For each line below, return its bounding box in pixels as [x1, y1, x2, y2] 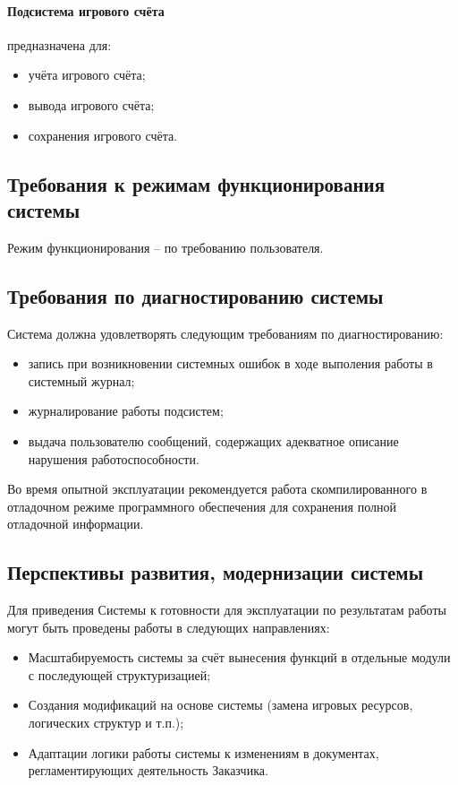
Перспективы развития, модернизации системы [7, 558, 424, 586]
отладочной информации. [7, 514, 144, 533]
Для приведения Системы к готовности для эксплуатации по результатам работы [7, 600, 446, 619]
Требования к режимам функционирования [7, 169, 385, 197]
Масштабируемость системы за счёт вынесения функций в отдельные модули [28, 648, 451, 667]
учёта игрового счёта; [28, 65, 146, 84]
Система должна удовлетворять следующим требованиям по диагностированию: [7, 323, 444, 342]
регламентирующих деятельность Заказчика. [28, 761, 268, 780]
